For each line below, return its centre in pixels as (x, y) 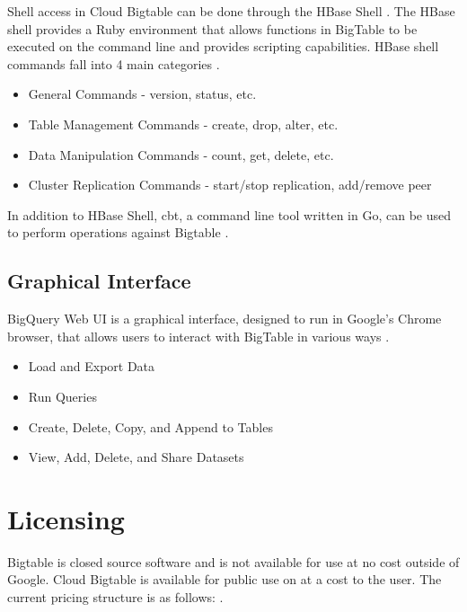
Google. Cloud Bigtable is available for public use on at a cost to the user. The (225, 579)
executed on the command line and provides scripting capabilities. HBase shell (223, 46)
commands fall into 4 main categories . (114, 63)
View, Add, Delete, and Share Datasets (136, 457)
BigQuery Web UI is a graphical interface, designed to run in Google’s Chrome (225, 319)
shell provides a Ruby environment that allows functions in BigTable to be (212, 28)
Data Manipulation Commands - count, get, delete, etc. (181, 154)
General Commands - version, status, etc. (142, 94)
